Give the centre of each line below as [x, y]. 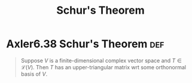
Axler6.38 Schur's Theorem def [85, 44]
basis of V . [34, 74]
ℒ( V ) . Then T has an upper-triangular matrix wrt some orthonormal [103, 67]
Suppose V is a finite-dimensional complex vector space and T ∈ [101, 60]
